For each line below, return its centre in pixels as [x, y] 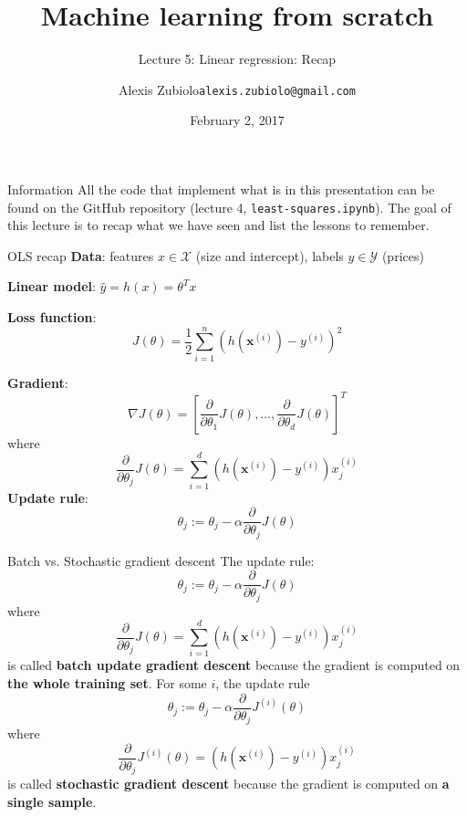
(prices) [403, 255]
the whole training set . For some [107, 683]
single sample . [52, 801]
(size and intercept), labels [270, 255]
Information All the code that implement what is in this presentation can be [221, 189]
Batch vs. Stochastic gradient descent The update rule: [161, 560]
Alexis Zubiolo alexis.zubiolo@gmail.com [237, 89]
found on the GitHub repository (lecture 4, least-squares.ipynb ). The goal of [229, 207]
